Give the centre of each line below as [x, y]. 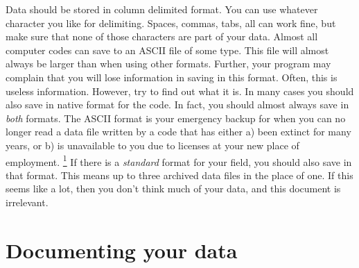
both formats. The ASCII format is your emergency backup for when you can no [176, 118]
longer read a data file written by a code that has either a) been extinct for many [178, 132]
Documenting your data [122, 250]
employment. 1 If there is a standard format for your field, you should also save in [179, 160]
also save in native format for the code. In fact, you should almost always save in [177, 104]
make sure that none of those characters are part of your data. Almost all [162, 36]
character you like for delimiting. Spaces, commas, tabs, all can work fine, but [171, 23]
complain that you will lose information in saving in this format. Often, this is [172, 77]
